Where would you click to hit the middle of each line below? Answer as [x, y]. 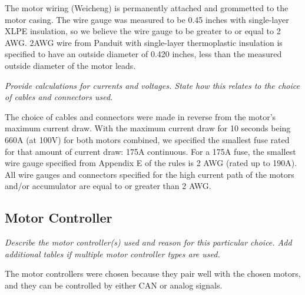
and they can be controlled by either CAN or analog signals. [114, 285]
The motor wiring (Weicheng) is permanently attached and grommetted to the [147, 8]
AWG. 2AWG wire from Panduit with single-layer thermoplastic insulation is [144, 42]
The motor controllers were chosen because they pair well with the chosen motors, [153, 274]
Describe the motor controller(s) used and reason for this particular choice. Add [148, 242]
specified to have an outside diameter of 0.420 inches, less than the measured [143, 54]
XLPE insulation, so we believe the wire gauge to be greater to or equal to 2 [143, 31]
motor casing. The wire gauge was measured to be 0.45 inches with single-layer [147, 19]
